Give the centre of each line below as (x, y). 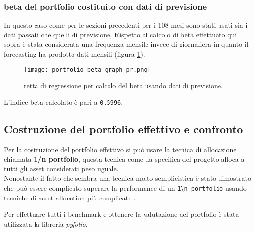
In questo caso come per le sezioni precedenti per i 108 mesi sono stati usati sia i (126, 25)
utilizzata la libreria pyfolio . (46, 223)
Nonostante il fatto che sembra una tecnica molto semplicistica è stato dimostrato (127, 178)
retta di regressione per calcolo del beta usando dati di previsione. (123, 85)
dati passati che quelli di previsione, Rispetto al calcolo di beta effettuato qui (121, 34)
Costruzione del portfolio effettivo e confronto (124, 128)
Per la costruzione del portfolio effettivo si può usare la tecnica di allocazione (120, 149)
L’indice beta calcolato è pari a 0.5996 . (64, 102)
